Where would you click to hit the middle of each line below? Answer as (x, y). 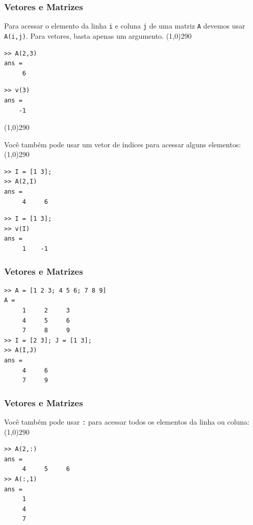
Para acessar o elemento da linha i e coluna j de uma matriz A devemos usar (125, 26)
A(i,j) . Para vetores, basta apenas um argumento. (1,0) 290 (98, 35)
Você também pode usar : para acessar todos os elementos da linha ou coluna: (127, 422)
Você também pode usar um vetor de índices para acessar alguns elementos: (123, 144)
